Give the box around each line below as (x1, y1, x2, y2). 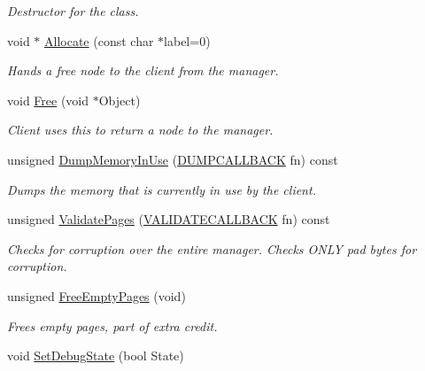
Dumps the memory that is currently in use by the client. (7, 180, 316, 198)
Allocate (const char (44, 31, 154, 50)
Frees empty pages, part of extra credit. (7, 316, 218, 335)
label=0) (164, 31, 211, 50)
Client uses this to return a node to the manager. (7, 120, 274, 139)
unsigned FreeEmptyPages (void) (7, 286, 186, 305)
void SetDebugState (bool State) (7, 346, 184, 365)
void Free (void (7, 90, 89, 109)
